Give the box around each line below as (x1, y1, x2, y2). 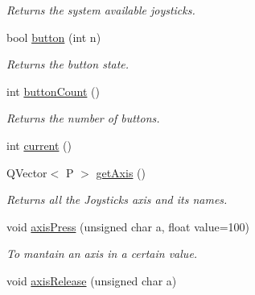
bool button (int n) (6, 28, 101, 45)
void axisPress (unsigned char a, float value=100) (6, 218, 249, 235)
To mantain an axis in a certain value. (6, 245, 198, 262)
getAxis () (96, 164, 146, 181)
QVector (6, 164, 47, 181)
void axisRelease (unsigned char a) (6, 272, 177, 289)
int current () (6, 136, 72, 153)
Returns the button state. (6, 56, 130, 73)
